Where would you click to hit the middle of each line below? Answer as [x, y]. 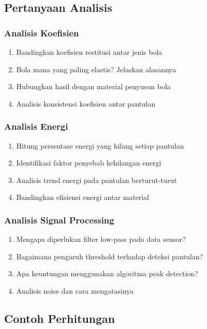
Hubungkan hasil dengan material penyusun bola [93, 86]
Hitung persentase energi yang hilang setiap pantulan [100, 145]
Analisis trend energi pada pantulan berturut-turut [97, 180]
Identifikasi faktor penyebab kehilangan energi [89, 163]
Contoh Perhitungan [60, 318]
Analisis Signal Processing [59, 220]
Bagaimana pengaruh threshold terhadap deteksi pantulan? [110, 256]
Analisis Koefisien [42, 33]
